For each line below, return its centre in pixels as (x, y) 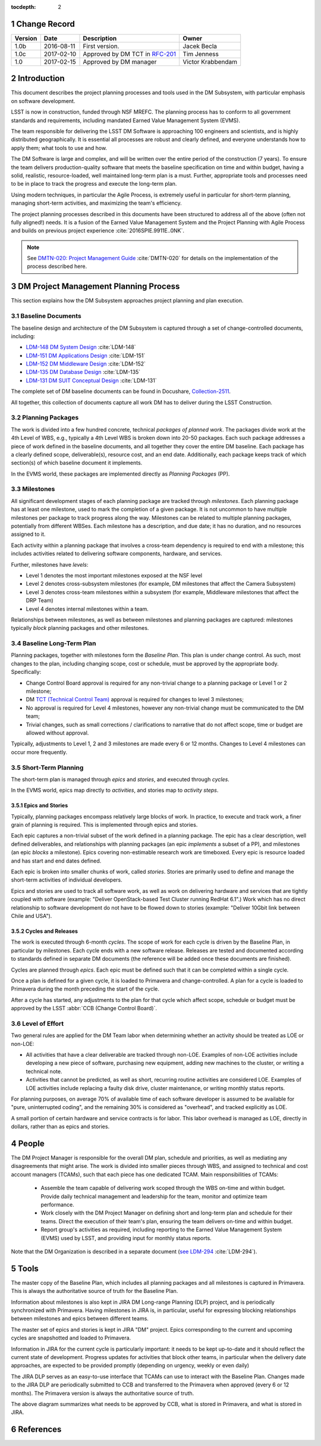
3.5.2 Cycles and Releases (45, 931)
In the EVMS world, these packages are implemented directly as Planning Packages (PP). (120, 474)
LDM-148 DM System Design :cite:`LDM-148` (81, 347)
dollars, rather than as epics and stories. (60, 1127)
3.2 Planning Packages (45, 418)
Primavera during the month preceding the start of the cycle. (85, 989)
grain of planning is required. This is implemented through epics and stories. (104, 825)
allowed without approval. (57, 733)
